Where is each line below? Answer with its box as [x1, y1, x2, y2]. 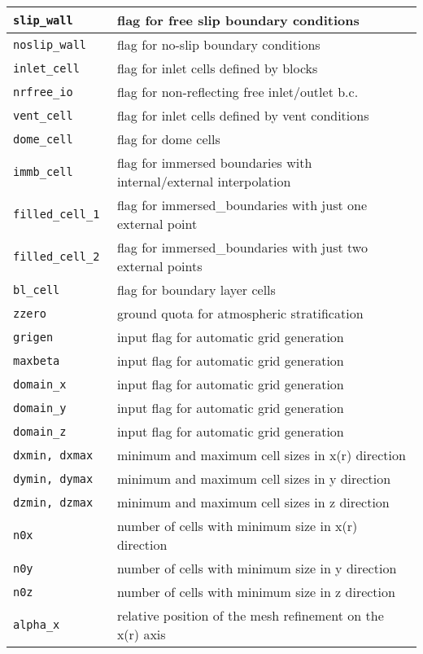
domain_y [13, 401, 67, 415]
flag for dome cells [116, 129, 220, 148]
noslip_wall [13, 37, 87, 51]
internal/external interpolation [116, 172, 291, 191]
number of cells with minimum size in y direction [116, 559, 397, 577]
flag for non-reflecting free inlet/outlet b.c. [116, 82, 359, 101]
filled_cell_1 [13, 208, 100, 221]
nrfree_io [13, 85, 73, 99]
